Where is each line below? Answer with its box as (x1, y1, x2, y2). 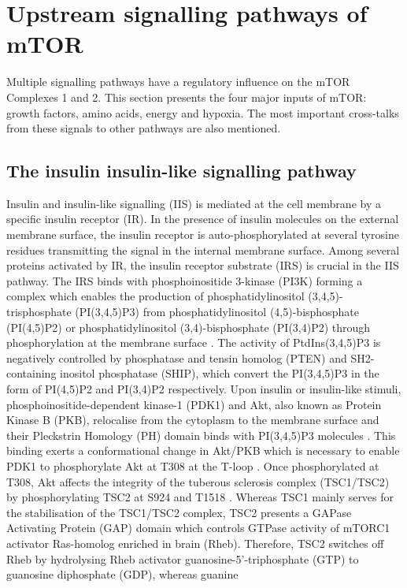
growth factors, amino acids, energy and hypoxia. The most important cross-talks (6, 104, 399, 121)
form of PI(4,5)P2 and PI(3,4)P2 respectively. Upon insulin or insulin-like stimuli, (6, 381, 401, 397)
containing (6, 365, 57, 381)
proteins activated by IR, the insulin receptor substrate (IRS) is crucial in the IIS (6, 257, 399, 274)
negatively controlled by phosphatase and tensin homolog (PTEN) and (6, 349, 347, 366)
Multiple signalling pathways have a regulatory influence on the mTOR (6, 73, 350, 90)
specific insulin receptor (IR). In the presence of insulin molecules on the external (6, 210, 399, 227)
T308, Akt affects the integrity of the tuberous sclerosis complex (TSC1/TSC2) (6, 473, 390, 489)
